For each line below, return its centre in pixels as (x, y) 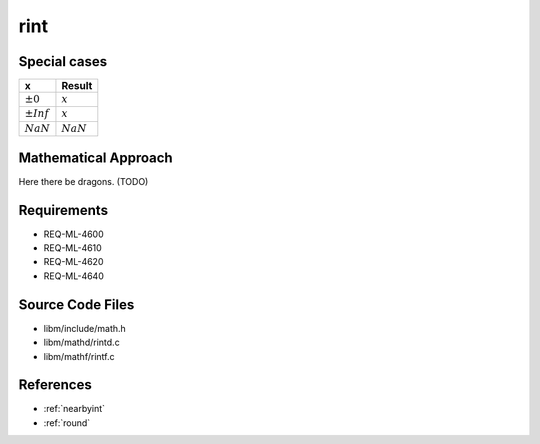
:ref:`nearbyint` (74, 409)
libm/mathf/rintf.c (79, 356)
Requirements (63, 210)
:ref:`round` (67, 422)
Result (77, 86)
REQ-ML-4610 (72, 248)
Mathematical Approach (96, 157)
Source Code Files (76, 304)
